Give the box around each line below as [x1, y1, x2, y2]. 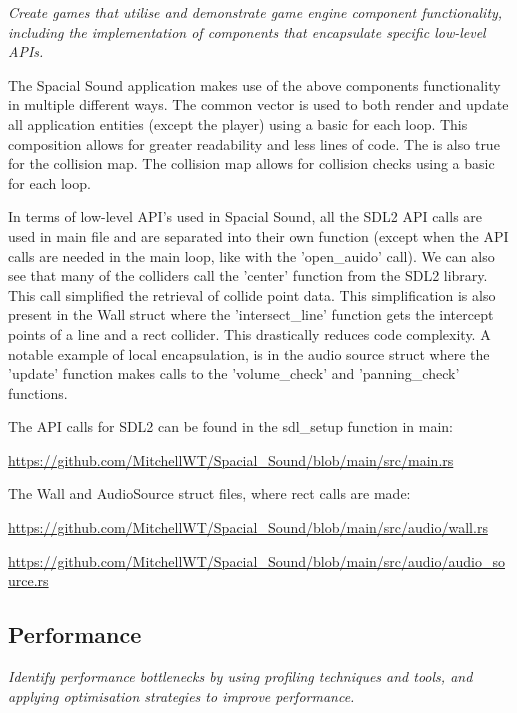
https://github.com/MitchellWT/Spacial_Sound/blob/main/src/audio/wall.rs [8, 517, 488, 538]
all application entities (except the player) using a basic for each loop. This [8, 113, 468, 134]
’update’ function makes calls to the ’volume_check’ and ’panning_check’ [8, 363, 460, 384]
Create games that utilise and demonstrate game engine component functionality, [8, 2, 503, 22]
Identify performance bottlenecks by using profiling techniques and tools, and [8, 666, 473, 687]
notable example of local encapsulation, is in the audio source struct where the [8, 343, 490, 364]
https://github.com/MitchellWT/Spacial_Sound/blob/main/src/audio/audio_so [8, 550, 505, 571]
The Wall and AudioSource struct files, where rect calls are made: [8, 483, 411, 504]
